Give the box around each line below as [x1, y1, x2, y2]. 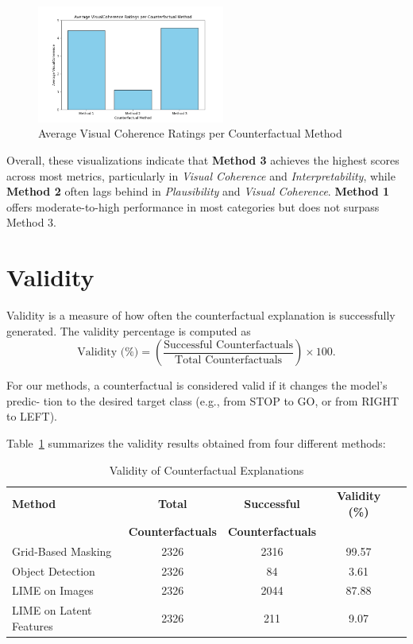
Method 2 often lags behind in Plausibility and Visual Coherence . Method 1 [6, 183, 390, 200]
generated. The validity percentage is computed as [6, 322, 251, 339]
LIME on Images [12, 582, 94, 599]
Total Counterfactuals [175, 354, 283, 366]
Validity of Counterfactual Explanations [109, 461, 304, 478]
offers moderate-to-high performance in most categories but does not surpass [6, 198, 380, 215]
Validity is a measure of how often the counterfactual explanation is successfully [6, 307, 396, 324]
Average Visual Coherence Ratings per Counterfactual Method [38, 125, 342, 142]
